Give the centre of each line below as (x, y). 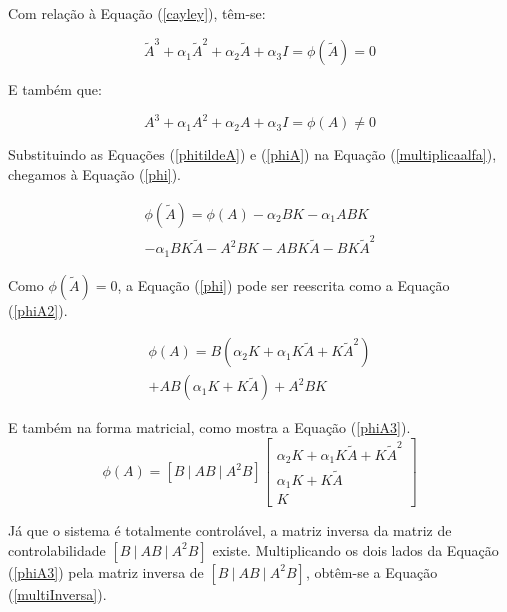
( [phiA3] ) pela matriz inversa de (106, 571)
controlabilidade (57, 549)
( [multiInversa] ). (57, 593)
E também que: (55, 89)
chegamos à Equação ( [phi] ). (94, 174)
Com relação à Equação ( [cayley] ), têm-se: (137, 13)
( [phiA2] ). (38, 309)
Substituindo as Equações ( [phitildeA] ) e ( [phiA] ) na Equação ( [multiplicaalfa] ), (252, 154)
